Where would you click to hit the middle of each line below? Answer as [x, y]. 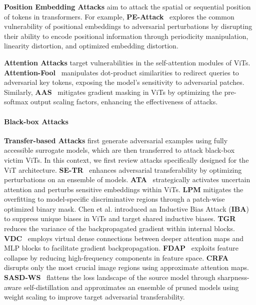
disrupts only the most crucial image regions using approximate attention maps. [126, 267]
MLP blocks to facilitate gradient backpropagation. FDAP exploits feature [121, 248]
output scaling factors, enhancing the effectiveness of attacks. [124, 102]
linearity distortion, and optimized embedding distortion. [91, 46]
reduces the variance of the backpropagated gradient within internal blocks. [119, 228]
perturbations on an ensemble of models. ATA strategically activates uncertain [127, 179]
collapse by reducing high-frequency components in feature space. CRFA [116, 257]
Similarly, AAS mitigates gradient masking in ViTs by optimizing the [113, 92]
